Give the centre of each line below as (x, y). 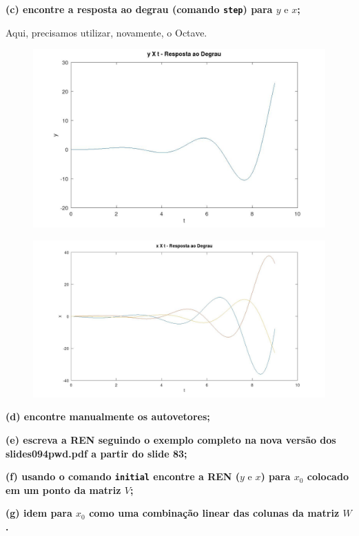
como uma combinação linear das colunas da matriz (214, 513)
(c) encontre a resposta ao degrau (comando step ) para (139, 9)
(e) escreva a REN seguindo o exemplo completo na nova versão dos (171, 439)
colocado (328, 476)
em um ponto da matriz (63, 489)
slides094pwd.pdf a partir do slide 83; (96, 453)
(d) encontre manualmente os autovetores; (108, 416)
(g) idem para (39, 513)
